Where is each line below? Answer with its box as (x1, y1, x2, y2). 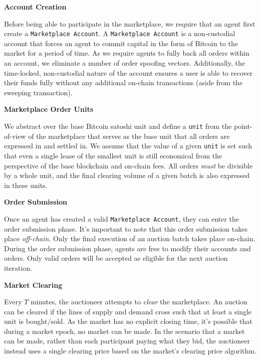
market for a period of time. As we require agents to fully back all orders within (4, 48, 249, 58)
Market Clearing (4, 279, 63, 290)
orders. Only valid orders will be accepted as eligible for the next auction (4, 253, 228, 263)
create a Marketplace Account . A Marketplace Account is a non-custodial (4, 28, 235, 39)
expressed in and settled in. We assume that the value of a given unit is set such (4, 140, 252, 151)
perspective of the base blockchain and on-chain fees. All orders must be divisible (4, 160, 253, 170)
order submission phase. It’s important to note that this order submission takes (4, 223, 247, 234)
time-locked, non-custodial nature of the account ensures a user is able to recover (4, 67, 252, 78)
